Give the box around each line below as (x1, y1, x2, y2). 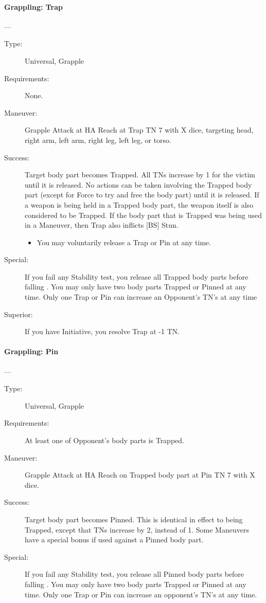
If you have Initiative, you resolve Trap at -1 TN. (25, 326, 180, 337)
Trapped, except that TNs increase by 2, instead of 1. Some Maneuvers (25, 524, 249, 535)
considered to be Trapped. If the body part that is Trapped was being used (25, 209, 262, 220)
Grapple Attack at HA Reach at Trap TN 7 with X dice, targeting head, (25, 124, 254, 135)
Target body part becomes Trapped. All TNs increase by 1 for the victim (25, 169, 256, 180)
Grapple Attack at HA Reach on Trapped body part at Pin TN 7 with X (25, 469, 255, 480)
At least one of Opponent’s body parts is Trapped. (25, 435, 184, 446)
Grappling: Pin (4, 346, 59, 357)
